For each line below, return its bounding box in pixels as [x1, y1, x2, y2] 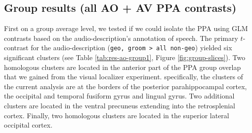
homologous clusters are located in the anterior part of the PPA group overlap [4, 62, 241, 72]
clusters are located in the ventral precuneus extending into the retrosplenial [4, 100, 235, 111]
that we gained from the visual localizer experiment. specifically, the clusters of [4, 71, 243, 82]
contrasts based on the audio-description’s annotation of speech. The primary [4, 33, 238, 43]
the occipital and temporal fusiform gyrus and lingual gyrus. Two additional [4, 91, 235, 101]
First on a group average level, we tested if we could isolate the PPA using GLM [4, 23, 248, 33]
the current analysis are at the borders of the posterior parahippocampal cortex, [4, 81, 247, 91]
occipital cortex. [4, 120, 53, 130]
